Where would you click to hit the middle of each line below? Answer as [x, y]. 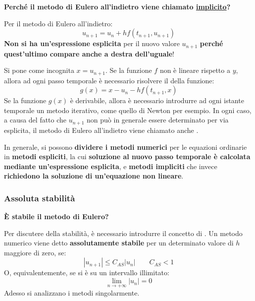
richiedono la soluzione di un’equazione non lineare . [94, 176]
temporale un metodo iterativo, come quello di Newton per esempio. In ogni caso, [128, 110]
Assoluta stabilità [40, 198]
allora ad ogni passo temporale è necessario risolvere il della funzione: [109, 80]
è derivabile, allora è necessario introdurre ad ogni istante [157, 100]
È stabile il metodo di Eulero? [56, 216]
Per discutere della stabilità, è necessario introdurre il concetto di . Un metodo [123, 233]
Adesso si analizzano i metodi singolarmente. [72, 293]
